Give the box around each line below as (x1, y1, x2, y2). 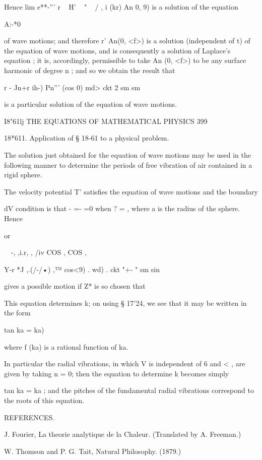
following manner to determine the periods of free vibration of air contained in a (4, 159, 252, 170)
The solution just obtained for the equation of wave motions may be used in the (4, 149, 251, 160)
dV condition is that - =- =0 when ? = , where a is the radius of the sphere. (4, 203, 240, 214)
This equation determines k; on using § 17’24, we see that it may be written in (4, 297, 247, 308)
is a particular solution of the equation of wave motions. (4, 99, 177, 109)
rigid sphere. (4, 169, 42, 180)
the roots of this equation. (4, 395, 85, 406)
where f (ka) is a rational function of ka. (4, 341, 128, 352)
